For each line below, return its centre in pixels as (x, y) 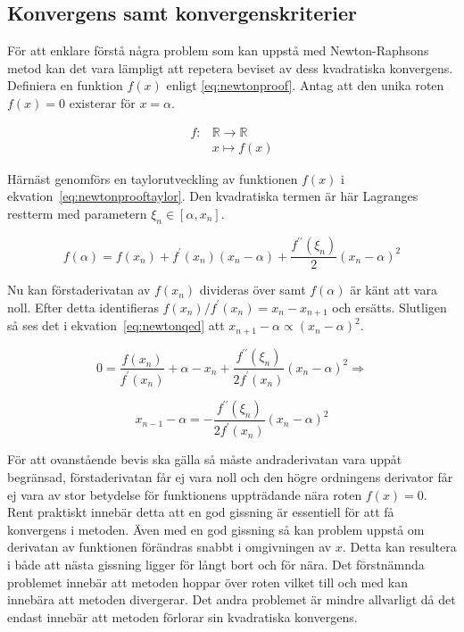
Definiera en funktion (65, 85)
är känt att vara (394, 290)
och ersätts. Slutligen (389, 307)
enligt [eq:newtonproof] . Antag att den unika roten (305, 85)
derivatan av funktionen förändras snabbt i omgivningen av (170, 547)
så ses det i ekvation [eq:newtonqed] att (116, 325)
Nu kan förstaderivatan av (79, 290)
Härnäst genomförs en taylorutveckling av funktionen (153, 178)
